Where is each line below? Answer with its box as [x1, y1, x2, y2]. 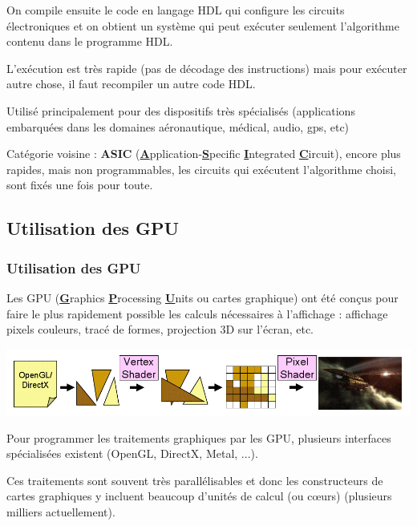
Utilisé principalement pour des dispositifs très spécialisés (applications [6, 102, 355, 119]
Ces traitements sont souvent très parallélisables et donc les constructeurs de [6, 471, 383, 488]
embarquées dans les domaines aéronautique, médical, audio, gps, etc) [6, 118, 350, 135]
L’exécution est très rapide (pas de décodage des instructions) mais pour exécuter [6, 59, 407, 76]
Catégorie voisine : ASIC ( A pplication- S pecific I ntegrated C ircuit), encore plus [6, 145, 401, 162]
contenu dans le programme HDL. [6, 33, 173, 50]
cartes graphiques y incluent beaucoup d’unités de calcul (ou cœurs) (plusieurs [6, 488, 392, 504]
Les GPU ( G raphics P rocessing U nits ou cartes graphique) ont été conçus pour [6, 289, 399, 305]
